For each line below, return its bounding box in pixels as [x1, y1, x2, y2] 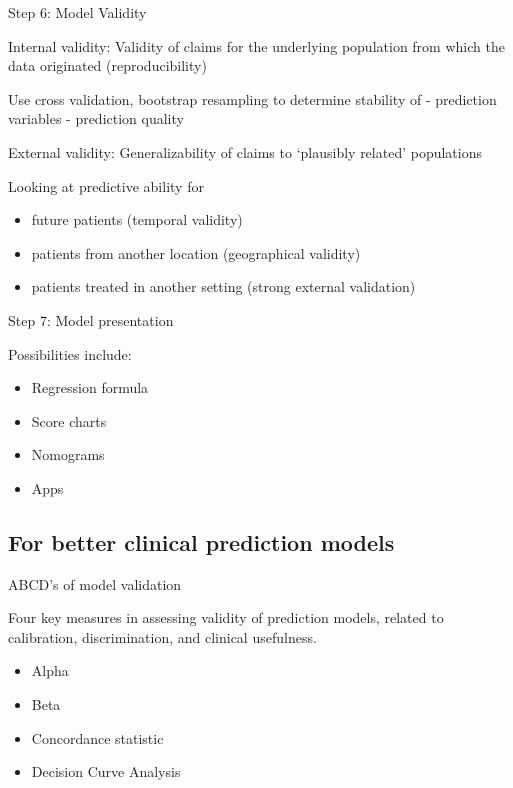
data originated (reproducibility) [8, 55, 207, 76]
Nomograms [31, 444, 105, 465]
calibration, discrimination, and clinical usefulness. [8, 626, 317, 647]
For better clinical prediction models [8, 526, 395, 557]
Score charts [31, 410, 107, 431]
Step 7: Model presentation [8, 309, 174, 330]
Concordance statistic [31, 727, 164, 748]
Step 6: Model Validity [8, 2, 147, 22]
